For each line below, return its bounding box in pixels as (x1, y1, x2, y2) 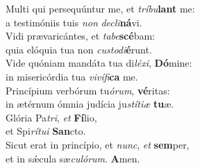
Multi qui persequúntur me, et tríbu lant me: (6, 1, 195, 15)
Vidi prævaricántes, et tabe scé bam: (6, 28, 155, 43)
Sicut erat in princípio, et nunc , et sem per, (6, 137, 190, 151)
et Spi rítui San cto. (6, 124, 86, 138)
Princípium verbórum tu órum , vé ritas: (6, 83, 170, 97)
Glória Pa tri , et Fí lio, (6, 110, 97, 124)
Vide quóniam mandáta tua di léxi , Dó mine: (6, 56, 192, 70)
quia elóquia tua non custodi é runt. (6, 42, 152, 56)
